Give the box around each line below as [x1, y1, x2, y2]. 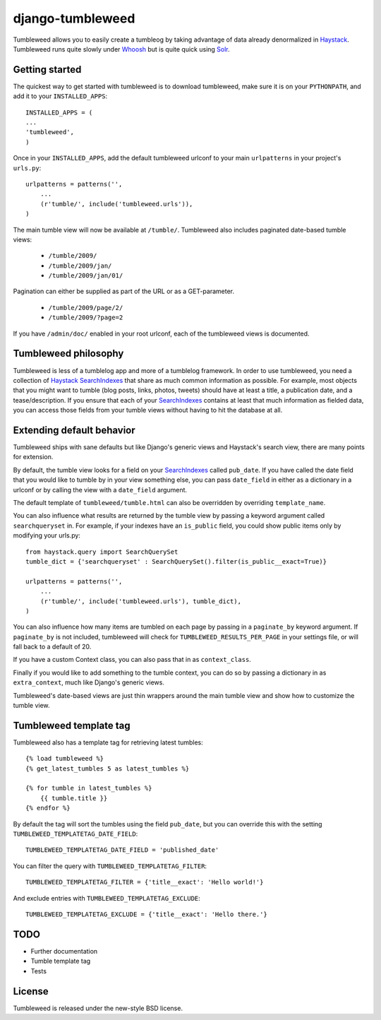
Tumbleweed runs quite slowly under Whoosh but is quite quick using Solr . [13, 45, 230, 53]
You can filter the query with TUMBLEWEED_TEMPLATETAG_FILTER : [13, 862, 207, 870]
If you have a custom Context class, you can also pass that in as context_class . [13, 656, 252, 664]
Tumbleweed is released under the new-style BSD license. [13, 1004, 183, 1012]
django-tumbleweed [13, 11, 135, 26]
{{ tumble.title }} [40, 794, 108, 802]
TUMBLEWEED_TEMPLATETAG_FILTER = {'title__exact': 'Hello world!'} [25, 878, 264, 886]
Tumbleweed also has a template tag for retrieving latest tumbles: [13, 738, 204, 747]
